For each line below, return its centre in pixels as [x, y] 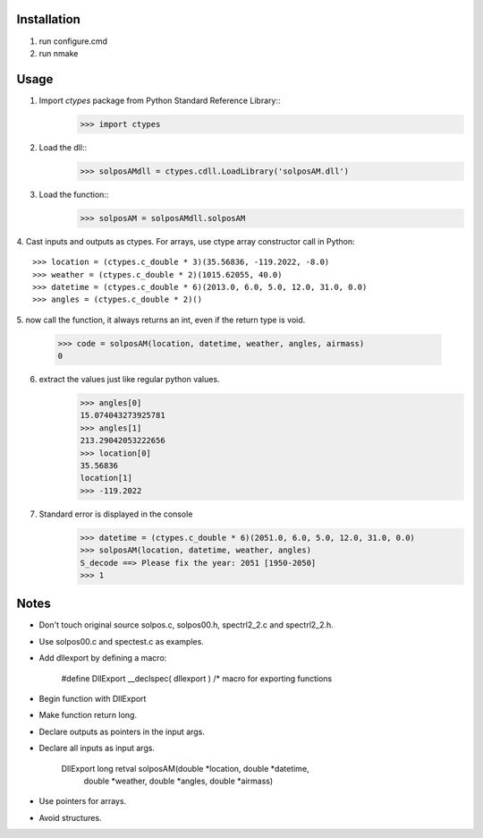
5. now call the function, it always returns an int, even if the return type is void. [161, 320]
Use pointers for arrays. [83, 801]
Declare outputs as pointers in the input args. [122, 731]
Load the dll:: [63, 147]
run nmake [59, 53]
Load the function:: [74, 194]
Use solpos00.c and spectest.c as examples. [122, 641]
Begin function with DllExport [93, 698]
